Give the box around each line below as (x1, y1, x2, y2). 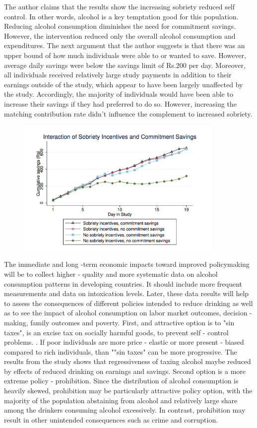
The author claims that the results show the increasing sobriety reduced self (4, 1, 235, 11)
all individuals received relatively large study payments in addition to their (4, 69, 232, 80)
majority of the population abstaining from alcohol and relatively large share (4, 395, 238, 405)
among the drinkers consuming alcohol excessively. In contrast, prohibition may (4, 405, 246, 415)
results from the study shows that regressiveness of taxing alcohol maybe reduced (4, 356, 251, 367)
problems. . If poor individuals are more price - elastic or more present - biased (4, 337, 244, 347)
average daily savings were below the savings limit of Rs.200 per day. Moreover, (4, 60, 246, 70)
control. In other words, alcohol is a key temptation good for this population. (4, 11, 239, 21)
